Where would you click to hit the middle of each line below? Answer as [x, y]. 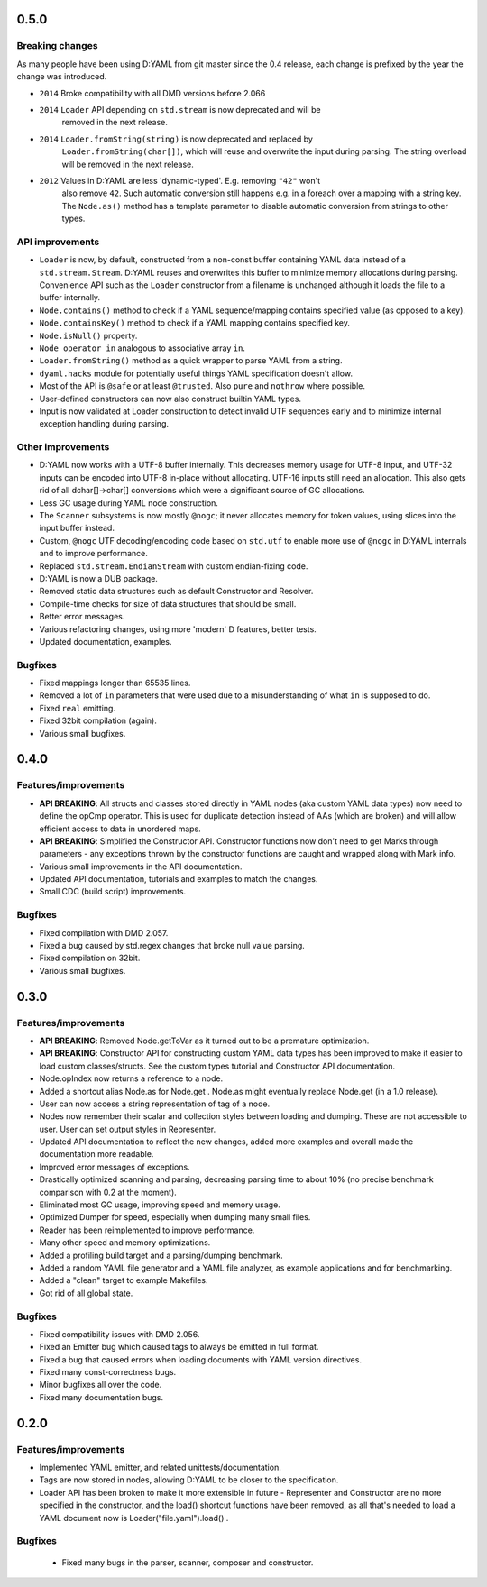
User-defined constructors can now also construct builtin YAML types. [170, 399]
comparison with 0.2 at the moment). [108, 1192]
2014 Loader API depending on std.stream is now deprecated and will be [180, 109]
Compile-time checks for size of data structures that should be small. [168, 603]
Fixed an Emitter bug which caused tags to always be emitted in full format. [179, 1347]
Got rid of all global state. [86, 1293]
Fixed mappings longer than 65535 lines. [115, 683]
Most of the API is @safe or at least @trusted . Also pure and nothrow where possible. [202, 386]
